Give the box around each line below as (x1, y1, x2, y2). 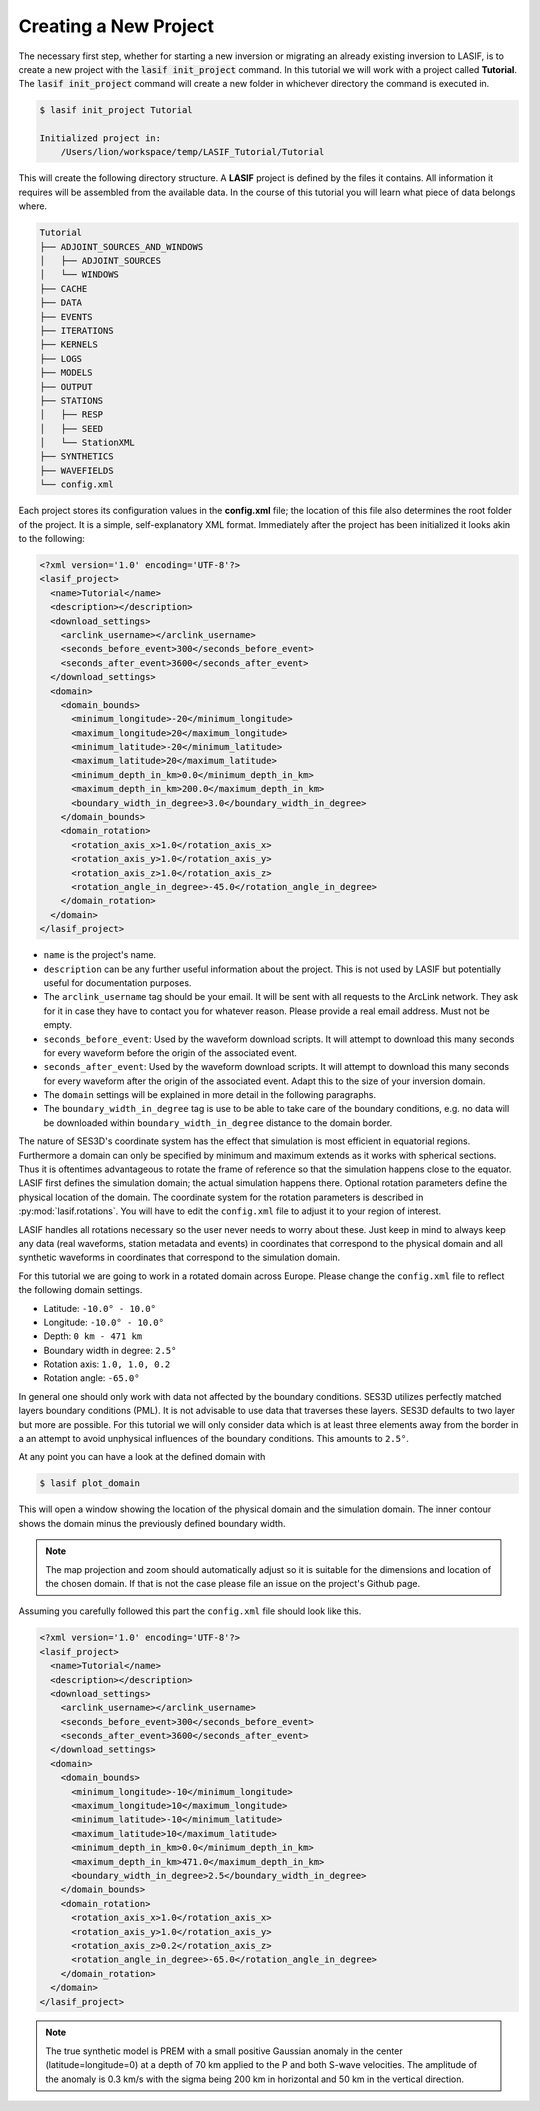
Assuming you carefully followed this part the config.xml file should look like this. (18, 1605, 362, 1617)
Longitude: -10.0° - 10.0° (43, 1316, 165, 1328)
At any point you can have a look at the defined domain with (18, 1451, 266, 1463)
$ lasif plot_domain (39, 1478, 140, 1489)
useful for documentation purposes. (43, 976, 192, 989)
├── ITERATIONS (39, 325, 114, 336)
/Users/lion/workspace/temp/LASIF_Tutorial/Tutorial (60, 146, 325, 158)
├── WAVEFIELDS (39, 465, 114, 476)
